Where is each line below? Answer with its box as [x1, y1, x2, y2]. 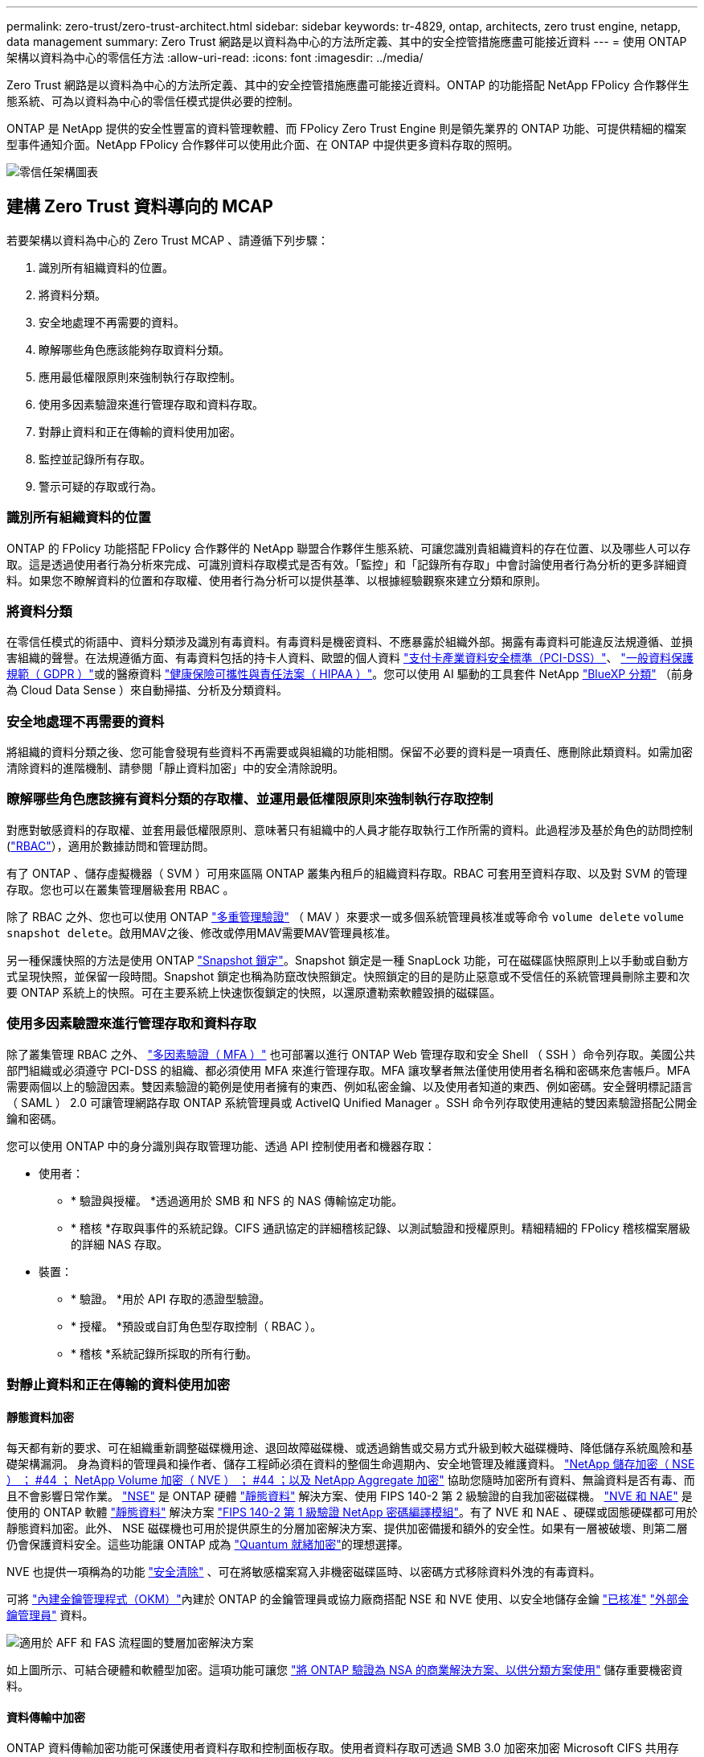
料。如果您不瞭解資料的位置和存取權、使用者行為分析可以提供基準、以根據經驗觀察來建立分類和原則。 [6, 573, 546, 587]
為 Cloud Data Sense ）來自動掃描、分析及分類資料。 [6, 683, 289, 697]
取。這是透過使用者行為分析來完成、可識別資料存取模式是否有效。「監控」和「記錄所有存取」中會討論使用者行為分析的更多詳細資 [6, 557, 687, 571]
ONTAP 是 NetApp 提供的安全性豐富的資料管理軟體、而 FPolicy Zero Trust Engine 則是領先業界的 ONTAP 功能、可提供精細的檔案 [6, 121, 687, 135]
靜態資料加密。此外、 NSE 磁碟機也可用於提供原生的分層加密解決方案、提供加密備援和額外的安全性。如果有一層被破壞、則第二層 [6, 1521, 688, 1536]
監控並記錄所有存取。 [39, 451, 151, 466]
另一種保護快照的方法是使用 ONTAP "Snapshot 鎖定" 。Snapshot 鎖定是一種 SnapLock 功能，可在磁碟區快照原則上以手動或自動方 [6, 953, 689, 967]
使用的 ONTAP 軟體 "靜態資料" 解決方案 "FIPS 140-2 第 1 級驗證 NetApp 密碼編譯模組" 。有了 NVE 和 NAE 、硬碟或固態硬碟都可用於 [6, 1505, 698, 1520]
